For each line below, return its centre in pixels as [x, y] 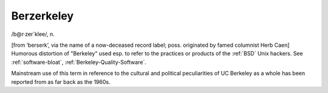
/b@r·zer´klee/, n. [33, 34]
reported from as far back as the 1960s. [61, 81]
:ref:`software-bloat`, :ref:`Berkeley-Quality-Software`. [79, 62]
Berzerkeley [43, 16]
